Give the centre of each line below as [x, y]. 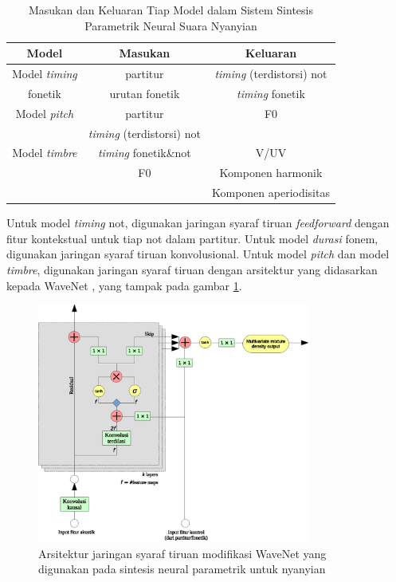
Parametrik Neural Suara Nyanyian [171, 25]
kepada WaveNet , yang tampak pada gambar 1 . [124, 285]
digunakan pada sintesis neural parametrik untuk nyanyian [182, 569]
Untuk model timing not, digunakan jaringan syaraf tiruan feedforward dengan [198, 223]
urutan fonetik [145, 93]
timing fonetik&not [144, 153]
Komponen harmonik [271, 173]
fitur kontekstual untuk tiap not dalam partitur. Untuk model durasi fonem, [192, 238]
